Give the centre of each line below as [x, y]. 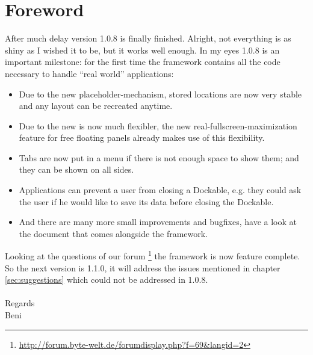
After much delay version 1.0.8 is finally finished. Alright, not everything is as [148, 38]
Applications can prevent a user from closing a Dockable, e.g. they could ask [160, 190]
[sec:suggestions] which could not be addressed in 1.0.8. [107, 279]
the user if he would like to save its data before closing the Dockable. [146, 201]
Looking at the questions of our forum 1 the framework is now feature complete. [153, 255]
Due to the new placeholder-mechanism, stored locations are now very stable [160, 94]
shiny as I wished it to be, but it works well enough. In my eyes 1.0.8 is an [142, 50]
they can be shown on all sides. [76, 169]
